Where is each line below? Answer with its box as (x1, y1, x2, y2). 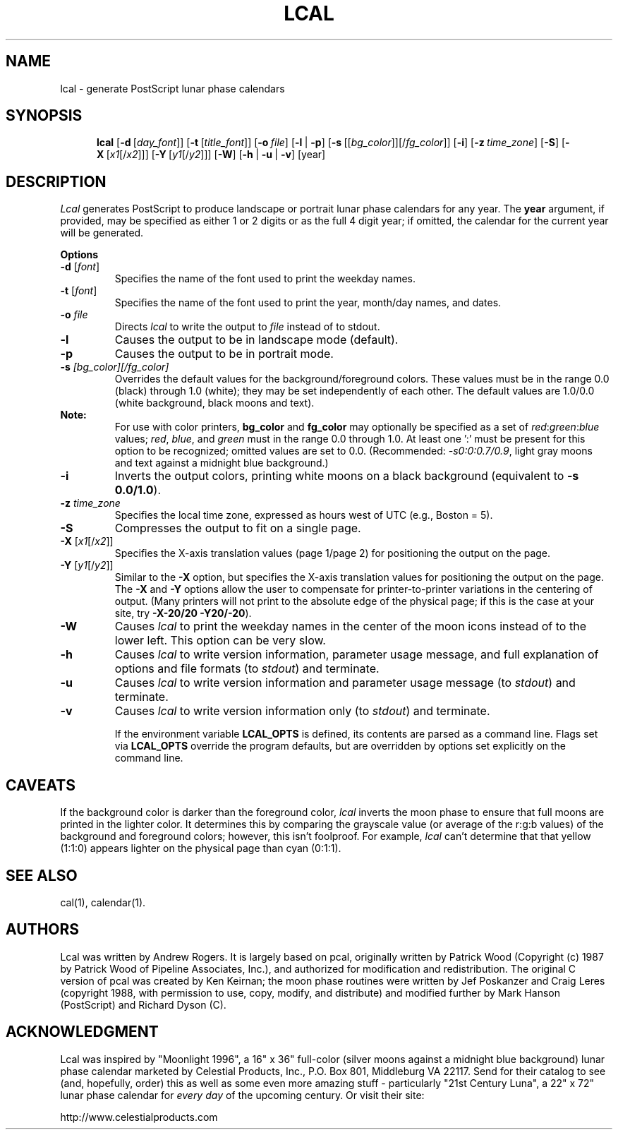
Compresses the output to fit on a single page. (114, 521, 361, 536)
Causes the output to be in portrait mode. (114, 347, 334, 361)
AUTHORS (6, 920, 80, 939)
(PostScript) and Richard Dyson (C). (60, 998, 226, 1011)
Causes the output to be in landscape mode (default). (114, 332, 399, 347)
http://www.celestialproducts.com (60, 1110, 218, 1123)
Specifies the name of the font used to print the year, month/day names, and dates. (114, 296, 502, 309)
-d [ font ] (60, 260, 100, 273)
